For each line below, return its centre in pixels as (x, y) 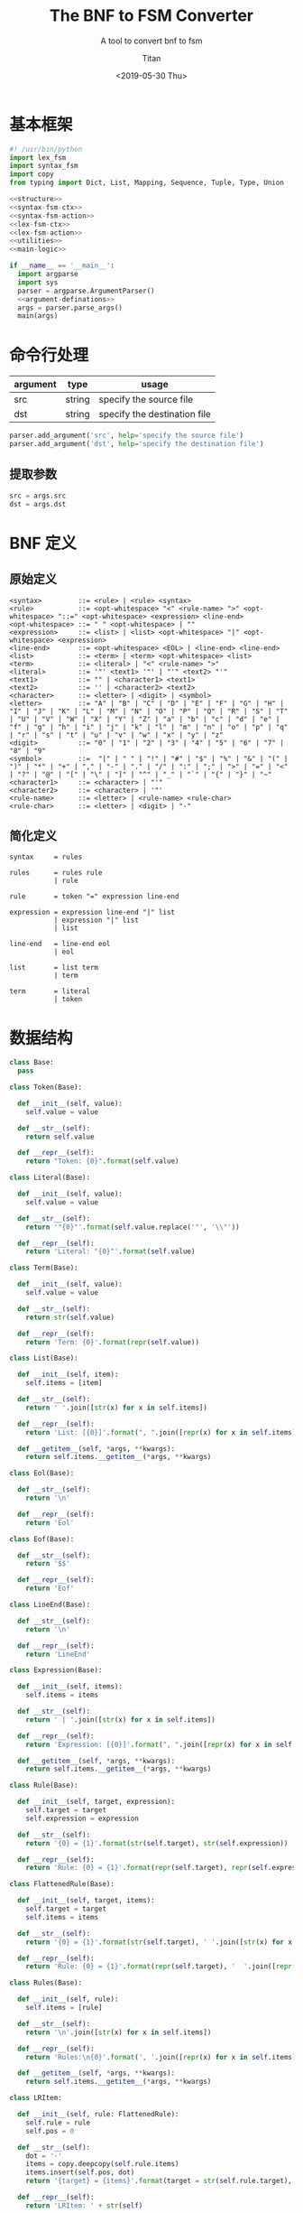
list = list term (54, 968)
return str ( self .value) (70, 1317)
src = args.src (38, 496)
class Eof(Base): (42, 1539)
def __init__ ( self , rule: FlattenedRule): (98, 2115)
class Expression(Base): (56, 1670)
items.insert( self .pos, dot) (80, 2172)
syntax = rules (46, 857)
